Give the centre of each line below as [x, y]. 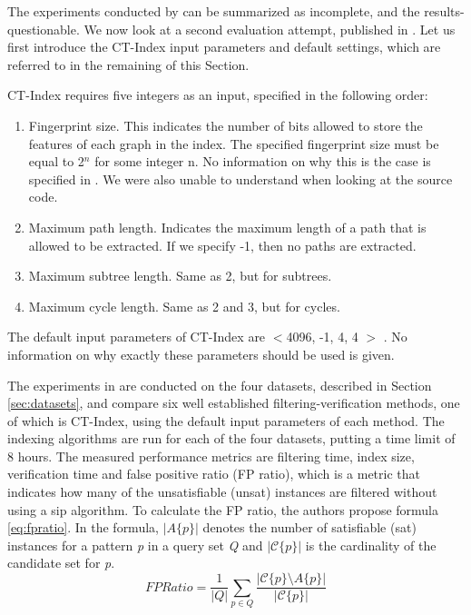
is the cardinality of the [371, 545]
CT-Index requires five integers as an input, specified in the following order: [218, 95]
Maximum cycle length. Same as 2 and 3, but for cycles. [184, 306]
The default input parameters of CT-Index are [137, 337]
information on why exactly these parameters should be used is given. [201, 354]
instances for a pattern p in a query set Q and [135, 545]
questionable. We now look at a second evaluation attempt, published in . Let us [231, 29]
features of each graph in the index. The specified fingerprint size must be [234, 143]
